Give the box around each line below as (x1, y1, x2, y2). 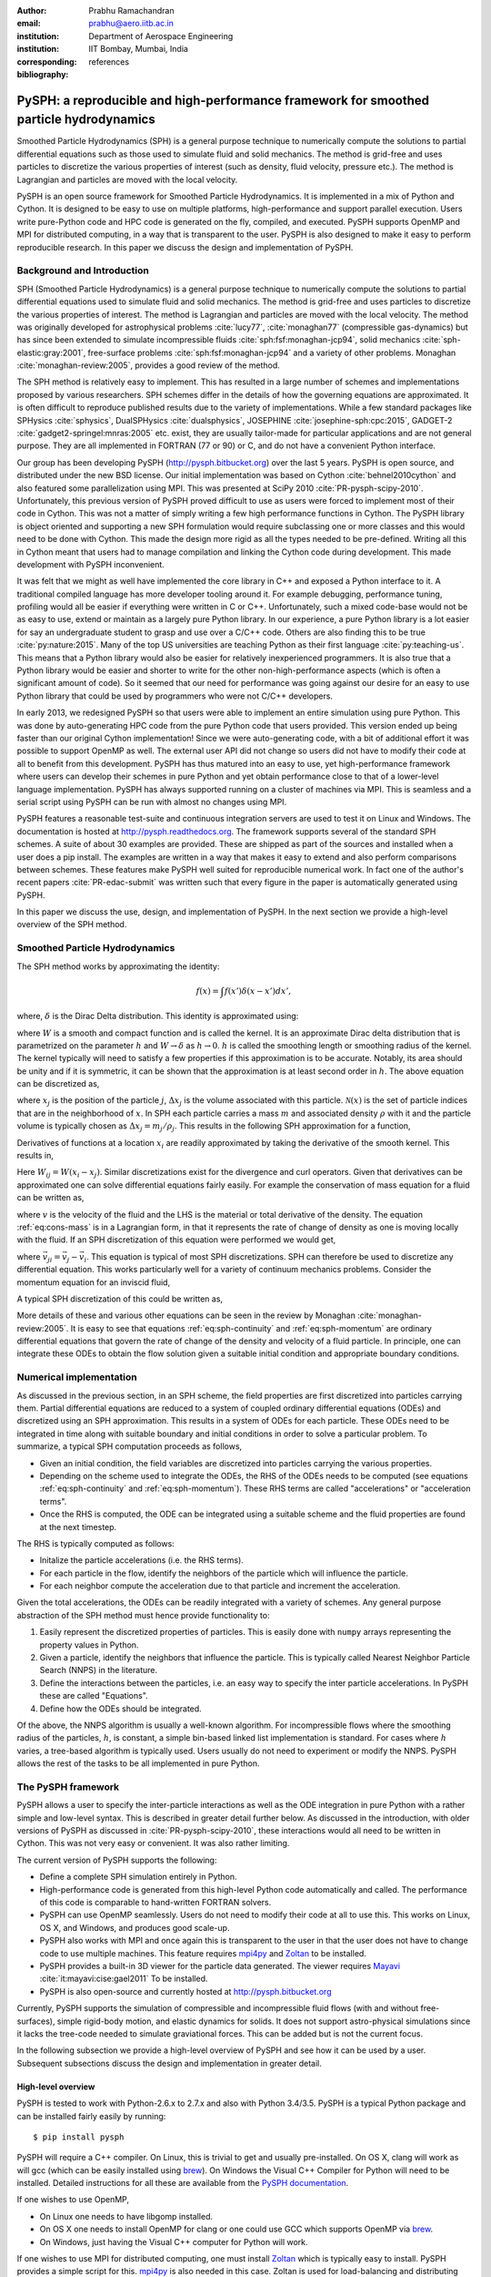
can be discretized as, (16, 1078, 100, 1089)
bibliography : (16, 68, 69, 79)
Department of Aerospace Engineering (88, 30, 234, 41)
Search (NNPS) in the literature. (39, 1665, 158, 1676)
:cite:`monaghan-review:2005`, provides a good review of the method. (16, 360, 281, 371)
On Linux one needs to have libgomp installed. (39, 2211, 214, 2221)
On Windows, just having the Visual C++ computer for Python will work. (39, 2236, 308, 2247)
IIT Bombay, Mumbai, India (88, 44, 188, 55)
